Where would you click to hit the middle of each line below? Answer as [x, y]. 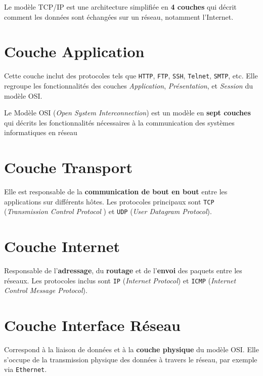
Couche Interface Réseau [92, 325]
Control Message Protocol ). [46, 290]
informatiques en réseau [41, 132]
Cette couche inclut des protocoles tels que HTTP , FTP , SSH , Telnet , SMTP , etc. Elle [131, 76]
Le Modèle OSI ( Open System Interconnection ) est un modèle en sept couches [127, 113]
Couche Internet [62, 246]
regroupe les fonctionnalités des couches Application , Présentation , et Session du [128, 85]
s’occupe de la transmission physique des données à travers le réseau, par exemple [131, 359]
